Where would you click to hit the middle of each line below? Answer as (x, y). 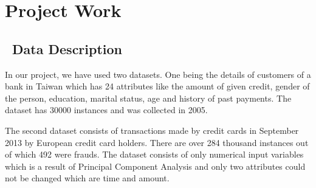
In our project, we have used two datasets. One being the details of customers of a (158, 74)
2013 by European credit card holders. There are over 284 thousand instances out (157, 142)
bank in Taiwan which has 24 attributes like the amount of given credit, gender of (157, 86)
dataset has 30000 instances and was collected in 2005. (106, 110)
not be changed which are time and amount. (87, 178)
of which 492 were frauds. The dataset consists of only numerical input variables (154, 154)
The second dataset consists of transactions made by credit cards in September (152, 130)
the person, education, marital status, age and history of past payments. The (148, 98)
